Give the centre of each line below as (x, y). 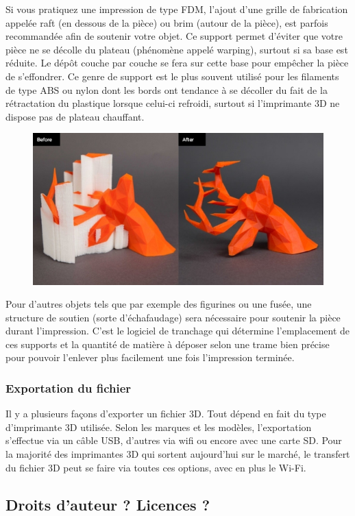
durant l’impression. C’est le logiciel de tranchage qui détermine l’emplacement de (178, 331)
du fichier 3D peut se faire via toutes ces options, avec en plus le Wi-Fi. (156, 467)
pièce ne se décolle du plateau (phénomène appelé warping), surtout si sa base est (177, 49)
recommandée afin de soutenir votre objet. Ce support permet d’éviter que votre (174, 36)
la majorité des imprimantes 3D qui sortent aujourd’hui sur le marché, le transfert (178, 454)
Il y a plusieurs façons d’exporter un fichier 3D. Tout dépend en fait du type (166, 414)
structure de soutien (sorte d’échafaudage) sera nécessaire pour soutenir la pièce (173, 317)
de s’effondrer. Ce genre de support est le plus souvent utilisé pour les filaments (172, 76)
